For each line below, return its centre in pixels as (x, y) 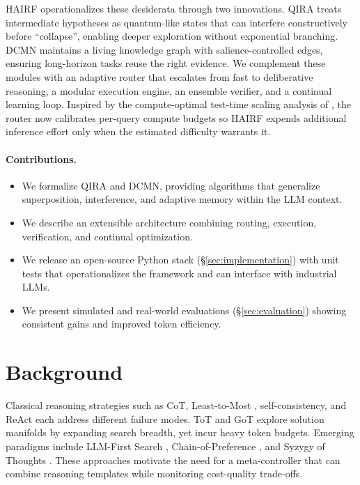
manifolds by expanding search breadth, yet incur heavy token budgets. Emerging (180, 432)
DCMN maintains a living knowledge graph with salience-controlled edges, (164, 49)
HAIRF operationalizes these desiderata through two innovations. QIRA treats (174, 8)
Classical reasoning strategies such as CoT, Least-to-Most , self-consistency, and (176, 405)
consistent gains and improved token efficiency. (122, 324)
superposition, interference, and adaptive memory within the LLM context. (182, 199)
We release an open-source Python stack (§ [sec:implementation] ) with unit (180, 260)
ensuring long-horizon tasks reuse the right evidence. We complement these (166, 63)
